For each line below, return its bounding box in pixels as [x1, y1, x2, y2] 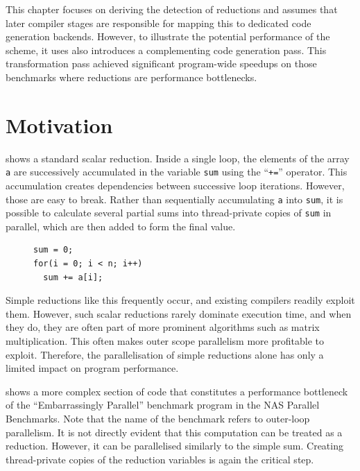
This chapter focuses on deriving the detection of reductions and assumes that [6, 2, 338, 16]
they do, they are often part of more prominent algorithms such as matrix [6, 320, 320, 334]
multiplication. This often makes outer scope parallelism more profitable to [6, 334, 324, 348]
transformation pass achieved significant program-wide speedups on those [6, 56, 317, 71]
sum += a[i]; [43, 272, 103, 282]
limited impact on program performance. [6, 361, 179, 375]
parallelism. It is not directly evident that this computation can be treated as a [6, 425, 343, 439]
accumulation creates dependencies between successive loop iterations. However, [6, 178, 345, 192]
